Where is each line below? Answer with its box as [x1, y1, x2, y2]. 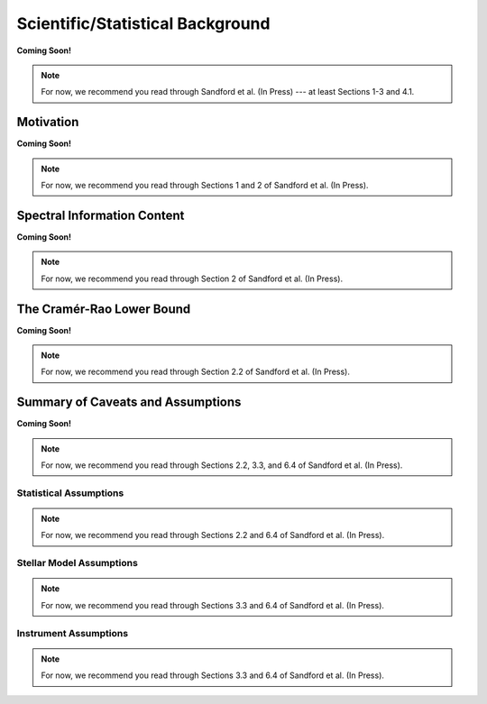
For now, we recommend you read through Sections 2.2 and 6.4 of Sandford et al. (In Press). [41, 530, 385, 541]
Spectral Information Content [16, 207, 185, 223]
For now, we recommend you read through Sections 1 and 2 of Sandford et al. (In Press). [41, 180, 369, 191]
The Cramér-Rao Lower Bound [16, 301, 191, 316]
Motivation [16, 114, 79, 130]
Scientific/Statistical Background [16, 14, 271, 33]
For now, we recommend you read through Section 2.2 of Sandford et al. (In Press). [41, 366, 351, 378]
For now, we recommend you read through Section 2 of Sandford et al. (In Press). [41, 273, 343, 284]
